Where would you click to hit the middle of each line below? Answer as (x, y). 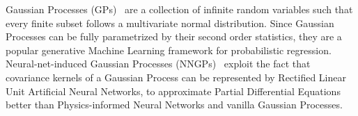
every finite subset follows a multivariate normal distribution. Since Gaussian (170, 23)
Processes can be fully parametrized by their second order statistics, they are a (174, 36)
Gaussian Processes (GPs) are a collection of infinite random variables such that (179, 9)
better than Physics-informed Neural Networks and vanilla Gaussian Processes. (174, 105)
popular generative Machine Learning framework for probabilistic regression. (169, 50)
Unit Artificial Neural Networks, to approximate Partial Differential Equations (173, 91)
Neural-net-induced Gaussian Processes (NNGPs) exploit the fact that (158, 64)
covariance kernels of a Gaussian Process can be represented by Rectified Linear (176, 77)
